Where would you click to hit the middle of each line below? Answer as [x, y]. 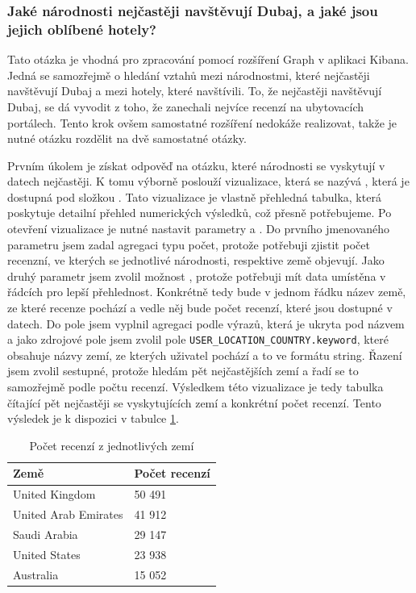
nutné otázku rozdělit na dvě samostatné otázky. [127, 138]
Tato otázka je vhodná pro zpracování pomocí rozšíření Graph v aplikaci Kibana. [208, 59]
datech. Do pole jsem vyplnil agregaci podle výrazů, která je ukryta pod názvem [206, 323]
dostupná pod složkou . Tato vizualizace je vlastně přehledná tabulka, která [194, 196]
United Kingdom [54, 494]
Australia [36, 574]
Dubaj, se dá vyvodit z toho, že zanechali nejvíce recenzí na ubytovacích [186, 106]
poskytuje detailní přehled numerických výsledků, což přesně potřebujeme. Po [200, 213]
